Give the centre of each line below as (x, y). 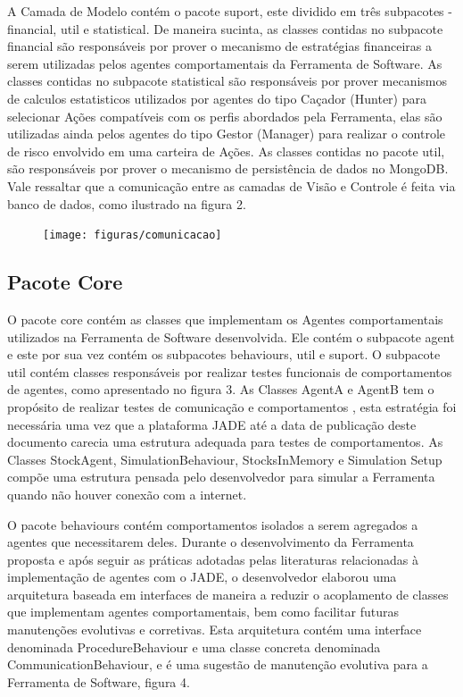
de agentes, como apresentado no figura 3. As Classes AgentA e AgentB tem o (221, 389)
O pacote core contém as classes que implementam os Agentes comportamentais (225, 319)
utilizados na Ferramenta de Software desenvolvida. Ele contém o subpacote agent (231, 336)
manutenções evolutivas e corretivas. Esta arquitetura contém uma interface (215, 630)
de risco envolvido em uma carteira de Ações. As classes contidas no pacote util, (226, 151)
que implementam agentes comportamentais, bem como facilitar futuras (203, 612)
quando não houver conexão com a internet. (127, 494)
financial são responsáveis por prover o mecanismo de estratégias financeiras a (220, 46)
